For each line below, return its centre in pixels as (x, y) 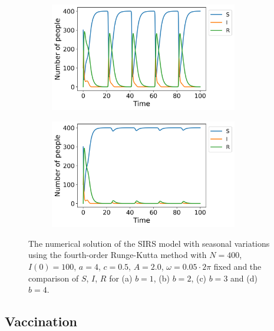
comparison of (54, 278)
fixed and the (237, 266)
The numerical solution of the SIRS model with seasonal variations (149, 243)
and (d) (244, 278)
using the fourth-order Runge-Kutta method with (118, 255)
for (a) (121, 278)
